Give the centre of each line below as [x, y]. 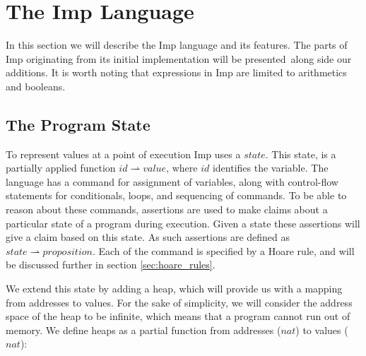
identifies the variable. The [270, 168]
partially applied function [61, 168]
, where [182, 168]
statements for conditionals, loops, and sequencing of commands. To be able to [176, 195]
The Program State [78, 124]
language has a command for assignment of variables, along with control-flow [172, 181]
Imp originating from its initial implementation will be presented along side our [179, 58]
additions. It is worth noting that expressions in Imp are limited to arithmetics [176, 72]
